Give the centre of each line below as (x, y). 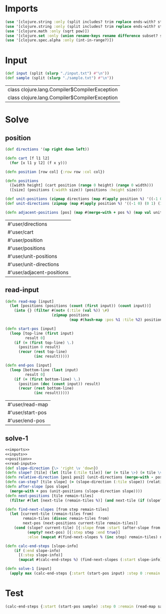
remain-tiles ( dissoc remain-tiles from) (66, 519)
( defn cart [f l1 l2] (27, 158)
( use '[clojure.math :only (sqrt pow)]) (47, 31)
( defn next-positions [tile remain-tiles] (49, 496)
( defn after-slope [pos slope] (37, 487)
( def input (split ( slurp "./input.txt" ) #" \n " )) (57, 73)
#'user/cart (21, 232)
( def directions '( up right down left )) (47, 149)
